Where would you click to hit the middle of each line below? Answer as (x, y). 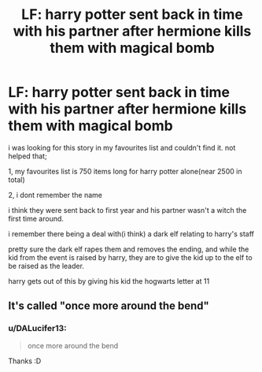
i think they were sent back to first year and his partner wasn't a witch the (127, 210)
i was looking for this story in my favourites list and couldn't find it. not (122, 147)
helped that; (28, 156)
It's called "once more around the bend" (109, 306)
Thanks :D (25, 361)
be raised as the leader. (46, 266)
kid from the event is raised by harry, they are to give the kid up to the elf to (131, 257)
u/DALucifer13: (37, 329)
